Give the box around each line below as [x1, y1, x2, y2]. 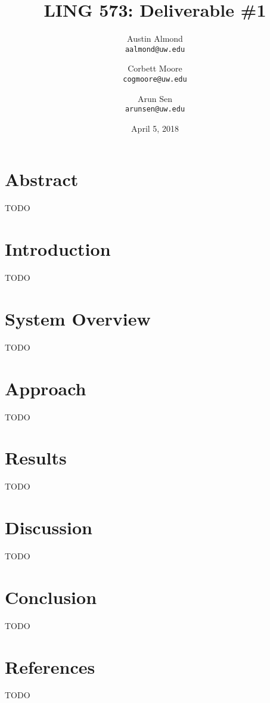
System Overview [5, 306, 151, 330]
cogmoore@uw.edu [123, 75, 187, 83]
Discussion [5, 515, 92, 540]
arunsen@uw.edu [125, 105, 185, 114]
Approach [5, 376, 86, 400]
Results [5, 445, 67, 470]
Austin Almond [127, 32, 183, 45]
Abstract [5, 167, 79, 191]
